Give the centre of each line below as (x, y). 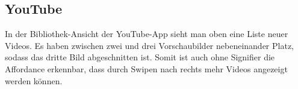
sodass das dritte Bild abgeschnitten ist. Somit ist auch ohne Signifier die (140, 57)
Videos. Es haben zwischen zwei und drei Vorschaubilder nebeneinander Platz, (149, 45)
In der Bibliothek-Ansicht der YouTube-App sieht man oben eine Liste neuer (147, 34)
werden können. (34, 80)
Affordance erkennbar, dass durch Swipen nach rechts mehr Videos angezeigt (146, 68)
